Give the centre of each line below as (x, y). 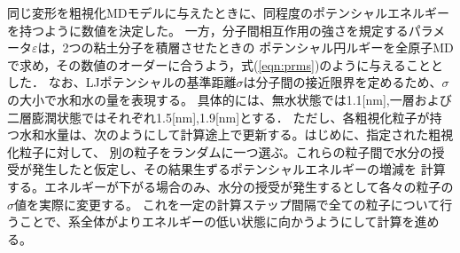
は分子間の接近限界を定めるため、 (343, 82)
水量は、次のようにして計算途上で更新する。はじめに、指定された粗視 (249, 134)
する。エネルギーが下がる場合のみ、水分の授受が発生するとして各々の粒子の (230, 186)
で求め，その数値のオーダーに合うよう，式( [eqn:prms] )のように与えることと (225, 64)
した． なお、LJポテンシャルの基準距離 (122, 82)
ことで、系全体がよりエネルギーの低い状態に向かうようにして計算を (217, 221)
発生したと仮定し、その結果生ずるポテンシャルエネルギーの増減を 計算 (238, 169)
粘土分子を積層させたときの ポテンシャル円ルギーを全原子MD (273, 47)
